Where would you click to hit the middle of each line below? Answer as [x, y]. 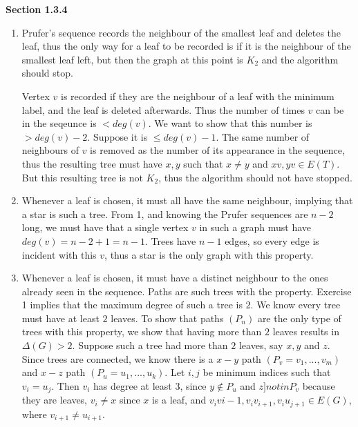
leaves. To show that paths [167, 318]
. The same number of [263, 136]
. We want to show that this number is [230, 123]
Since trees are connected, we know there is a [117, 358]
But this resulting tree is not [82, 177]
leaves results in [306, 331]
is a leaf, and [179, 400]
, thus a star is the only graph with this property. [209, 254]
